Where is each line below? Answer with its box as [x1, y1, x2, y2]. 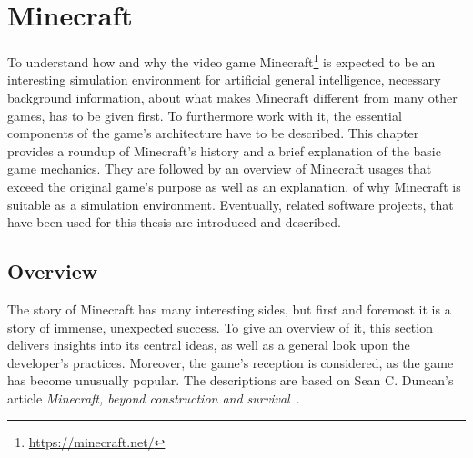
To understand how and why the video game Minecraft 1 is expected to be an [7, 50, 436, 71]
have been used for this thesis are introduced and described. [7, 213, 341, 232]
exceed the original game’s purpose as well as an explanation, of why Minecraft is [7, 176, 461, 195]
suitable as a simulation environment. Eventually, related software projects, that [7, 194, 454, 214]
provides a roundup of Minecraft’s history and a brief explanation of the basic [7, 141, 441, 160]
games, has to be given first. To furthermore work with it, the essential [7, 105, 402, 124]
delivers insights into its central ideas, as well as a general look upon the [7, 335, 410, 354]
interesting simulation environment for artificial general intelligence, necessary [7, 70, 441, 89]
